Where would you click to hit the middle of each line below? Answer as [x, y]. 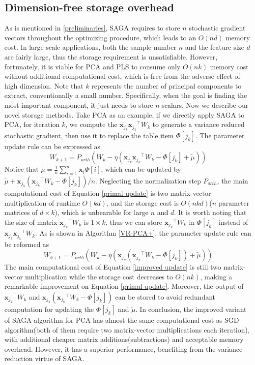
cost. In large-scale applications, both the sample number [90, 47]
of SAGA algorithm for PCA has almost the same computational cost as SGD [122, 319]
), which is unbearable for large [101, 212]
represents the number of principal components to [167, 85]
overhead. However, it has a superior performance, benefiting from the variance [124, 349]
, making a [216, 276]
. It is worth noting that [210, 212]
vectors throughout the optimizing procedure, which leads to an [100, 37]
